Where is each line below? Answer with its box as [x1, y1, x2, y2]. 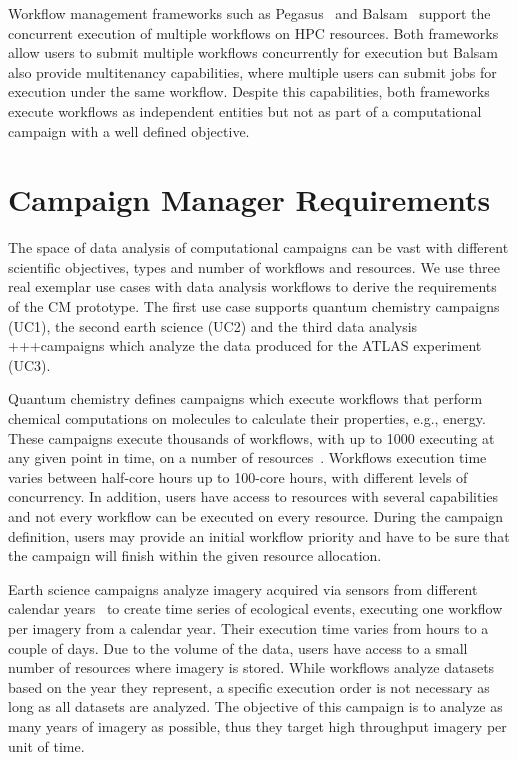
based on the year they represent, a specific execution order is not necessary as [8, 676, 490, 697]
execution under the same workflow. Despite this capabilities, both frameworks [8, 81, 490, 102]
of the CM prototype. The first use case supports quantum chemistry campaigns [8, 296, 500, 317]
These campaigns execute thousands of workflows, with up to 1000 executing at [8, 427, 495, 448]
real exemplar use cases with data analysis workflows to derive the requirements [8, 276, 497, 297]
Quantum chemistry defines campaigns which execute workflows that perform [8, 388, 483, 409]
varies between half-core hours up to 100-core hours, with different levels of [8, 466, 468, 487]
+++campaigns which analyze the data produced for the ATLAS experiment [8, 335, 482, 356]
